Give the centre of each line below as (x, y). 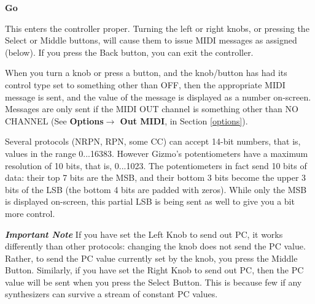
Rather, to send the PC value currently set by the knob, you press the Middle (151, 258)
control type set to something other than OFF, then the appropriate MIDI (145, 84)
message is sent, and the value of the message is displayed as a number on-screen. (158, 97)
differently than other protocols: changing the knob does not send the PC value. (155, 246)
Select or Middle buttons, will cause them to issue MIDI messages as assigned (151, 40)
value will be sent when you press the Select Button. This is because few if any (154, 282)
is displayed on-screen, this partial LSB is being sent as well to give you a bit (150, 201)
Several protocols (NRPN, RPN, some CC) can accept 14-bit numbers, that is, (153, 141)
